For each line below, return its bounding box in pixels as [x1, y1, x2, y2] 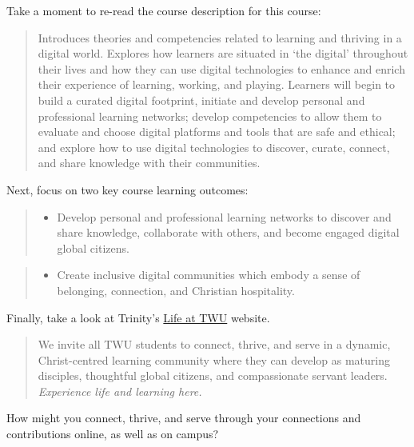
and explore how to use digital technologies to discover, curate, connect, [38, 138, 390, 155]
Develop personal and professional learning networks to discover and [57, 208, 392, 225]
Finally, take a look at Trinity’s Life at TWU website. [6, 309, 270, 325]
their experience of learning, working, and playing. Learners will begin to [38, 76, 396, 93]
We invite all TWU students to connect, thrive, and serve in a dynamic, [38, 336, 391, 353]
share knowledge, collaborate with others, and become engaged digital [57, 224, 400, 241]
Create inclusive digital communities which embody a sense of [57, 266, 360, 283]
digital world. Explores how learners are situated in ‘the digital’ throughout [38, 45, 408, 62]
